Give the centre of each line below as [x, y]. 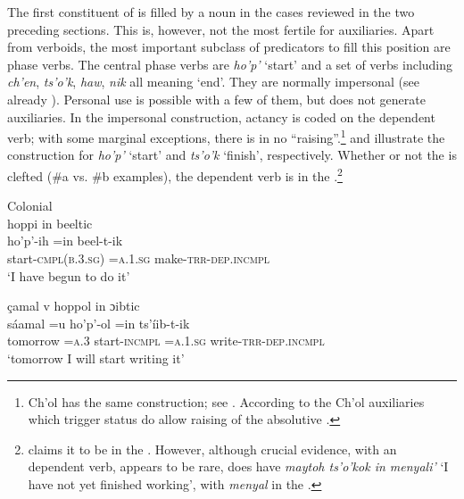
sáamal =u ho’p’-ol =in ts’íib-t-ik [99, 323]
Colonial [30, 206]
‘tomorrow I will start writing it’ [96, 358]
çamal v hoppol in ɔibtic [74, 306]
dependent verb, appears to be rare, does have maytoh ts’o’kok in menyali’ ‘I [238, 466]
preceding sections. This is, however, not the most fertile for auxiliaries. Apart [221, 29]
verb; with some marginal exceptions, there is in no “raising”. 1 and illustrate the [226, 136]
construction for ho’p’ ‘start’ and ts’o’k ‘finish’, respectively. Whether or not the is [232, 155]
